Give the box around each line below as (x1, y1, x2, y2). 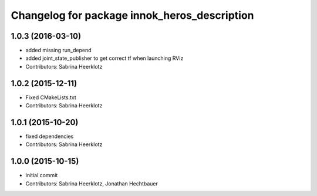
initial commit (25, 172, 58, 179)
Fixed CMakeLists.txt (25, 94, 76, 101)
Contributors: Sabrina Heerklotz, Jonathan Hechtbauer (25, 180, 158, 187)
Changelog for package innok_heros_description (11, 9, 255, 22)
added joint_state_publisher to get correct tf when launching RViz (25, 55, 184, 62)
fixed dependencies (25, 133, 74, 140)
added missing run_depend (25, 47, 92, 54)
